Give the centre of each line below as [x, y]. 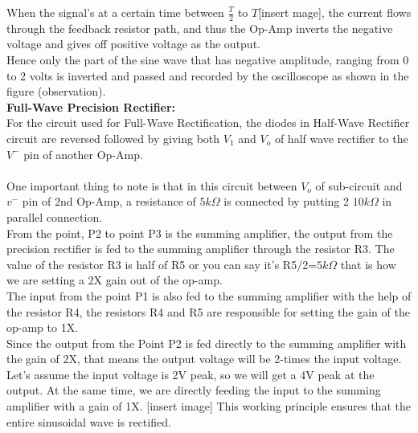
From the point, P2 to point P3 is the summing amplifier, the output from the [200, 233]
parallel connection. [55, 216]
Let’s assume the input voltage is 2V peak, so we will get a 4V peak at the [191, 374]
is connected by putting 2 [286, 201]
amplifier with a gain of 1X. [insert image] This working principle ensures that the [209, 406]
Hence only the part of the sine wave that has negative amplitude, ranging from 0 [208, 60]
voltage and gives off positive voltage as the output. [133, 44]
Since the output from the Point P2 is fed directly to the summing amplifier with [207, 343]
